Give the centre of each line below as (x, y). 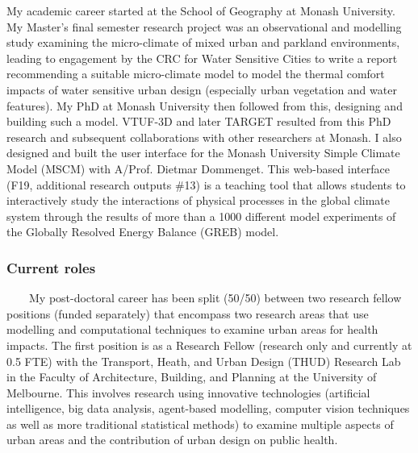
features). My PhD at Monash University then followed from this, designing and (205, 105)
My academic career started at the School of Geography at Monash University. (201, 10)
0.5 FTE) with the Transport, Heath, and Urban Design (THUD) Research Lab (204, 361)
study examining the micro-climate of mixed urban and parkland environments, (203, 42)
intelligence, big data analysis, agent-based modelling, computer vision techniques (208, 408)
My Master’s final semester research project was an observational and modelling (204, 26)
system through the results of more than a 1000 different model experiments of (201, 216)
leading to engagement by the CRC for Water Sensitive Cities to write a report (202, 58)
